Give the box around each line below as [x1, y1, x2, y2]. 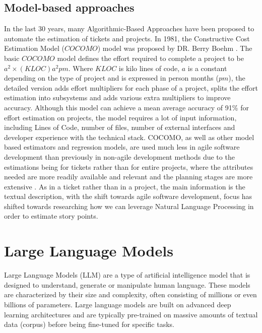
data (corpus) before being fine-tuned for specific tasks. [4, 319, 175, 329]
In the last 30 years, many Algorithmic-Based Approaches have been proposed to [4, 23, 254, 34]
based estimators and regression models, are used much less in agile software [4, 142, 240, 152]
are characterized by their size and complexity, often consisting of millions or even [4, 289, 257, 300]
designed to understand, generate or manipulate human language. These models [4, 279, 250, 290]
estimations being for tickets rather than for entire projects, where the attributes [4, 161, 253, 172]
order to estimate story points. [4, 211, 98, 221]
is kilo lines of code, [118, 62, 180, 73]
